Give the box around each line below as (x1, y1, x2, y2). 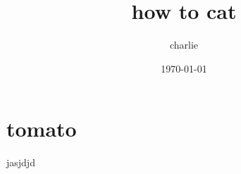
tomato (6, 114, 77, 143)
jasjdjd (6, 155, 35, 170)
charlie (169, 37, 199, 52)
